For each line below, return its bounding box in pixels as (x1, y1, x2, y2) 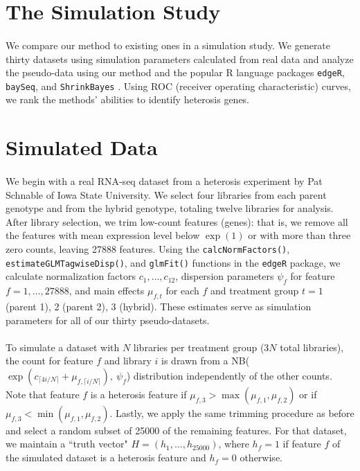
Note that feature (6, 386, 80, 401)
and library (104, 353, 152, 368)
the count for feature (6, 353, 93, 368)
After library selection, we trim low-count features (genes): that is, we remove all (6, 214, 348, 229)
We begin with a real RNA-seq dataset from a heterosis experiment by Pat (6, 174, 323, 188)
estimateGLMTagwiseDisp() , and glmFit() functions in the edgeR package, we (6, 255, 341, 269)
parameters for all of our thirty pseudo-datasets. (6, 312, 210, 327)
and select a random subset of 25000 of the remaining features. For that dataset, (6, 423, 347, 437)
